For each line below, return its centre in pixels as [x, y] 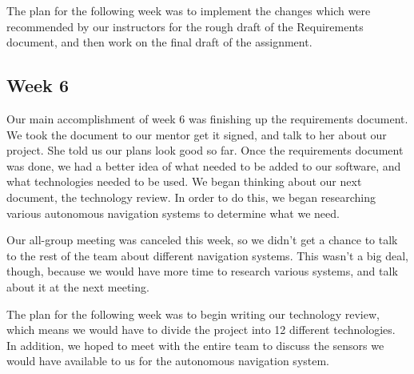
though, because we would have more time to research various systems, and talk [202, 271]
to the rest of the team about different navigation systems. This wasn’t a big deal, [207, 255]
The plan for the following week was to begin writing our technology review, [193, 314]
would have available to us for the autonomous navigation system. [168, 361]
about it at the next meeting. [78, 286]
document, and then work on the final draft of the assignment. [159, 42]
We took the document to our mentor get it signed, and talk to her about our [197, 134]
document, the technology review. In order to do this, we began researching [191, 197]
